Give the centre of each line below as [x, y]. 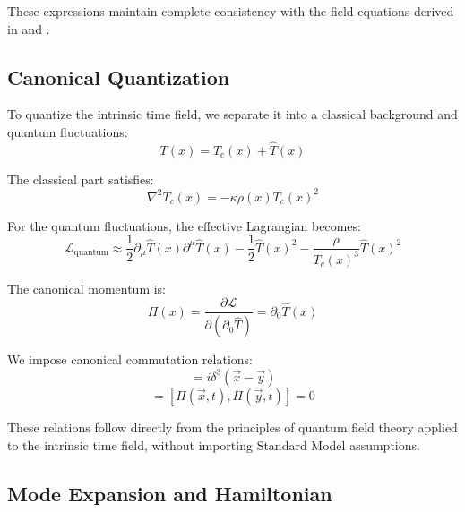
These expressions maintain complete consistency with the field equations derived [231, 11]
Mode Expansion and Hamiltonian [170, 493]
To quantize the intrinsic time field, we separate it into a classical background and [232, 114]
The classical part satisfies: [81, 179]
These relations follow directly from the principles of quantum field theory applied [232, 427]
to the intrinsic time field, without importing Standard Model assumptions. [214, 444]
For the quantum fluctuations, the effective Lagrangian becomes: [184, 225]
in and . [29, 28]
